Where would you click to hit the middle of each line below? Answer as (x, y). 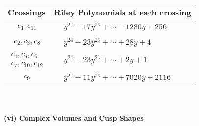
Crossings (27, 12)
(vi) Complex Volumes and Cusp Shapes (74, 117)
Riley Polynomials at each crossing (123, 12)
